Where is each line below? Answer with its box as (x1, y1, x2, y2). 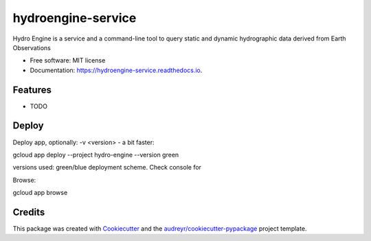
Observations (12, 43, 52, 51)
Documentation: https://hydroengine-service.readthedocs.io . (30, 66, 203, 74)
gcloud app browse (12, 189, 68, 197)
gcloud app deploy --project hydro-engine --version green (12, 150, 179, 159)
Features (12, 84, 52, 95)
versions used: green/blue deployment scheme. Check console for (12, 163, 202, 172)
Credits (12, 206, 45, 218)
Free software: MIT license (30, 56, 106, 65)
